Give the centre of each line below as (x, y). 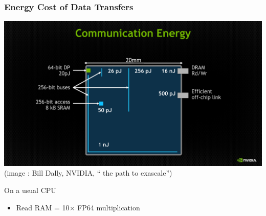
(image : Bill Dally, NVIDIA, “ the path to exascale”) (88, 173)
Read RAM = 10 (43, 207)
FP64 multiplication (109, 207)
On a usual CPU (30, 190)
